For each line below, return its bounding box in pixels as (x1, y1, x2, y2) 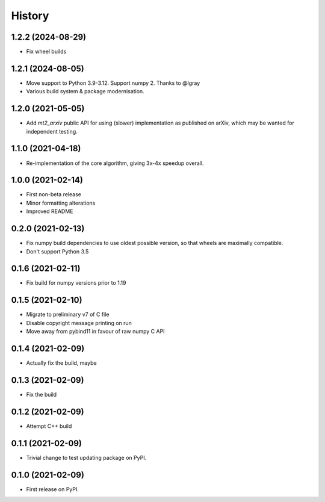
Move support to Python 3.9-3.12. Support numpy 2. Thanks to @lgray (26, 79, 200, 87)
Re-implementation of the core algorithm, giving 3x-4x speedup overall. (26, 160, 204, 167)
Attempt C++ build (26, 422, 72, 430)
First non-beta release (26, 191, 81, 198)
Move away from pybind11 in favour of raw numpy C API (26, 328, 165, 335)
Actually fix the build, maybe (26, 359, 97, 367)
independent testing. (26, 128, 78, 135)
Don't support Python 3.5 (26, 247, 89, 255)
